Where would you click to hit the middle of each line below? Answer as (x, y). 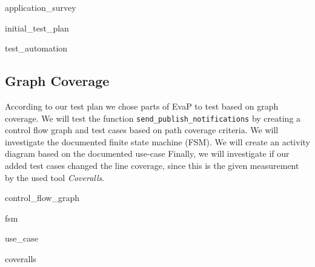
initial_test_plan (37, 28)
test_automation (36, 48)
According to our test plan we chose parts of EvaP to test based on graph (142, 106)
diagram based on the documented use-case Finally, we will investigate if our (147, 153)
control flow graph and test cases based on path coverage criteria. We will (142, 130)
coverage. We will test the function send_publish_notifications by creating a (153, 118)
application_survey (41, 7)
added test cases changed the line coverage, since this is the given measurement (152, 166)
